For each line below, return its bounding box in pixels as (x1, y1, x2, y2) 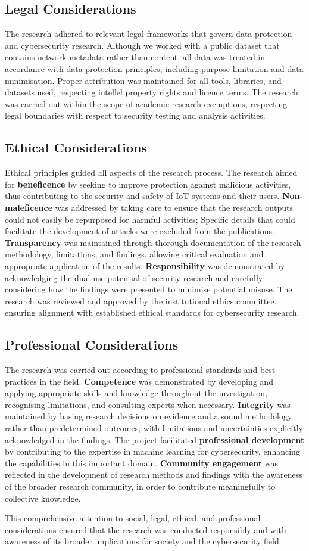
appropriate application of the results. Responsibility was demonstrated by (5, 259, 285, 272)
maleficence (5, 201, 53, 213)
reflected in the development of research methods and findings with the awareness (5, 468, 302, 481)
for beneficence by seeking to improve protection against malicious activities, (5, 178, 291, 190)
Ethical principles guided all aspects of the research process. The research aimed (5, 166, 298, 179)
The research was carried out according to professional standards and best (5, 363, 276, 376)
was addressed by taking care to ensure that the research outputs (55, 201, 293, 213)
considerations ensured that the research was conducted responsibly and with (5, 523, 286, 536)
